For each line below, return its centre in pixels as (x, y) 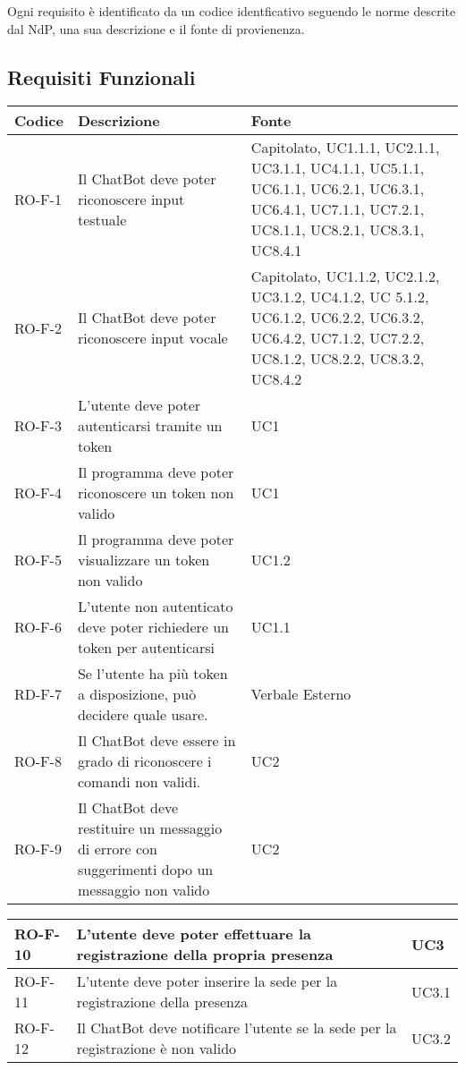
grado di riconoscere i (144, 761)
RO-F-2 (38, 327)
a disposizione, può (137, 694)
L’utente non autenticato (155, 607)
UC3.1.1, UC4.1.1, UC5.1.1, (338, 168)
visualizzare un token (144, 560)
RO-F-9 (38, 849)
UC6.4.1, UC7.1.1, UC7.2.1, (338, 209)
